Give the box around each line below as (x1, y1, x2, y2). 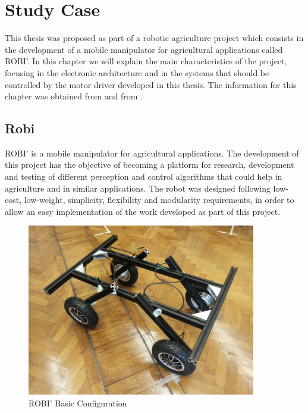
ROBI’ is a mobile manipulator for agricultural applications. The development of (5, 146, 299, 159)
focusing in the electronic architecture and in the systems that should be (5, 66, 269, 79)
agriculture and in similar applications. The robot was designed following (5, 182, 271, 194)
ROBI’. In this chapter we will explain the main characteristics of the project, (5, 55, 287, 67)
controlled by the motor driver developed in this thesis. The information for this (5, 78, 297, 90)
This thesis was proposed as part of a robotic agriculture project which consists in (5, 32, 304, 44)
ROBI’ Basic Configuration (29, 396, 127, 409)
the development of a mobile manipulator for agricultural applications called (5, 43, 283, 55)
